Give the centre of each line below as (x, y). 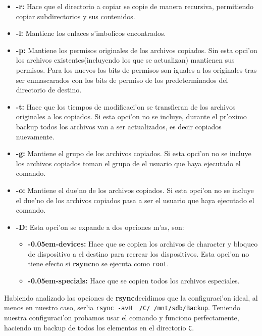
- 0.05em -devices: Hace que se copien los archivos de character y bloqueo (143, 244)
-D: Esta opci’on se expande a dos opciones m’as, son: (100, 227)
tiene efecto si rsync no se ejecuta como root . (98, 263)
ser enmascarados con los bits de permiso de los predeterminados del (122, 80)
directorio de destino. (49, 90)
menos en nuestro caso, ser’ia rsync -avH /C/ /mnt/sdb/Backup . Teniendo (122, 307)
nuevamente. (35, 136)
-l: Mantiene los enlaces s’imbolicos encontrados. (91, 33)
